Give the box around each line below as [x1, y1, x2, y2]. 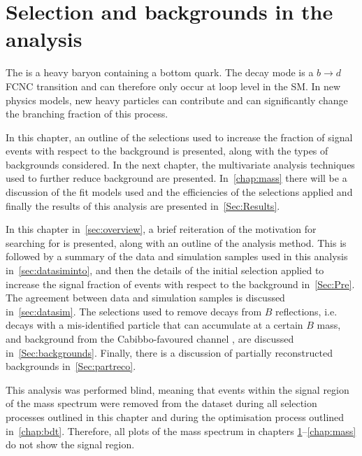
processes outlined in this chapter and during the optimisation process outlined [6, 409, 345, 424]
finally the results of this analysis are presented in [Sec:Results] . [6, 198, 280, 213]
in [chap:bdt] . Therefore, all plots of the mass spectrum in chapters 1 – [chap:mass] [6, 423, 356, 438]
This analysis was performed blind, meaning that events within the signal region [6, 382, 349, 397]
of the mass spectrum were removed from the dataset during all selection [6, 396, 317, 411]
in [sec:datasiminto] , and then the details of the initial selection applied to [6, 263, 324, 278]
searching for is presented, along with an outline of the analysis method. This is [6, 235, 347, 250]
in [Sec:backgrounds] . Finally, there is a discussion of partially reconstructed [6, 345, 333, 359]
